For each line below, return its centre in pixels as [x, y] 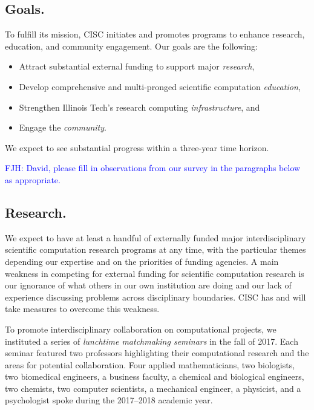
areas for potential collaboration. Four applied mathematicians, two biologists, [150, 364]
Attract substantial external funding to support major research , [137, 66]
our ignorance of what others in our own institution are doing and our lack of [148, 285]
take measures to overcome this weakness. [82, 309]
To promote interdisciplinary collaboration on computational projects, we [141, 329]
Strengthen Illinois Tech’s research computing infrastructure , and [139, 107]
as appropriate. [33, 179]
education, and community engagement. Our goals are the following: [131, 46]
